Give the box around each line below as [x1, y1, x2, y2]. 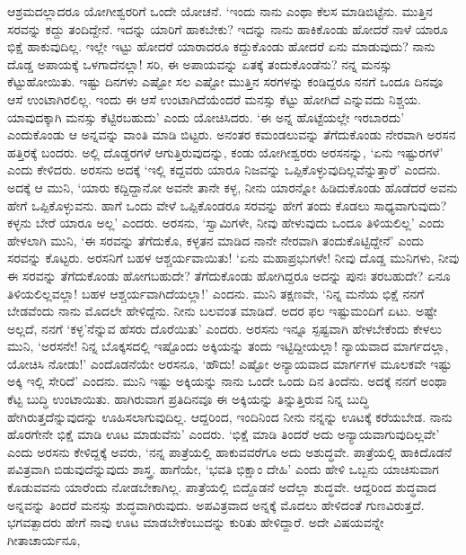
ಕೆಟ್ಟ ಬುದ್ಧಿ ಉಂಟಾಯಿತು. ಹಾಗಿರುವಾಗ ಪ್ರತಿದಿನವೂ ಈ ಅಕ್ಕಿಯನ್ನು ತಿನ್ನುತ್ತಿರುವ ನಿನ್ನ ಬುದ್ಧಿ [7, 389, 369, 408]
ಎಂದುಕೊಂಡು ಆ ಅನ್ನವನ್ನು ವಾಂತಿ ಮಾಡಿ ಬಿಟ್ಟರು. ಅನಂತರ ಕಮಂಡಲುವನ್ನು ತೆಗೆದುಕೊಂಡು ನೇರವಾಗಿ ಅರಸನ [7, 125, 456, 144]
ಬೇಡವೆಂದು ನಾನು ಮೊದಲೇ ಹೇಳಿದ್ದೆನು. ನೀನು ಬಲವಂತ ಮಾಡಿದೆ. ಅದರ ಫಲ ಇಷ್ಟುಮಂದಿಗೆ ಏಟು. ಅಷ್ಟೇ [7, 301, 437, 320]
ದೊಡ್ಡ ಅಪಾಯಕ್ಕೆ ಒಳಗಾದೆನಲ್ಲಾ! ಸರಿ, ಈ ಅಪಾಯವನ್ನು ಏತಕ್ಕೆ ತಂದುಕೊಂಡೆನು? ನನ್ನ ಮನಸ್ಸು [7, 54, 392, 73]
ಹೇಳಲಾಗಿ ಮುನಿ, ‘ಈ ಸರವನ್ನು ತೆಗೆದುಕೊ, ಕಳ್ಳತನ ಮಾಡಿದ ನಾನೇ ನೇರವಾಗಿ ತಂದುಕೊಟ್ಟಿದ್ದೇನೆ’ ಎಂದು [7, 230, 424, 249]
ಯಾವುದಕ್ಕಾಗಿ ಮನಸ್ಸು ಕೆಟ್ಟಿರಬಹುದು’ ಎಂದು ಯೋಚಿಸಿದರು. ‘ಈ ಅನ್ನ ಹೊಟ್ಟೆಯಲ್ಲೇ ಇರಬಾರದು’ [7, 107, 405, 126]
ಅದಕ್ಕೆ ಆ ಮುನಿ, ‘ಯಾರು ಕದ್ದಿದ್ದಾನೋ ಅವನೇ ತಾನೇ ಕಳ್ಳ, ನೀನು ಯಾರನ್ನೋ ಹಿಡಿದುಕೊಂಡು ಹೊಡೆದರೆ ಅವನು [7, 177, 458, 196]
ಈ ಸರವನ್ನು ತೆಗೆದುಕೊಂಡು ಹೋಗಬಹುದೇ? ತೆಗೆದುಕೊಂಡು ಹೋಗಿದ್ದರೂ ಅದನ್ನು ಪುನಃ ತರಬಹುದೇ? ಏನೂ [7, 265, 451, 284]
